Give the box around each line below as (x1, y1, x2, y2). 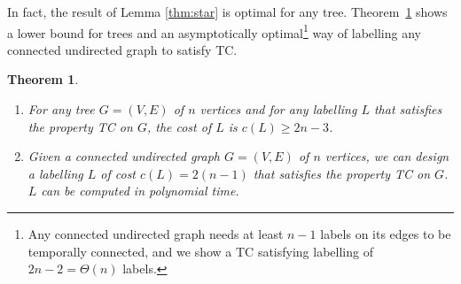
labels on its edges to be (320, 225, 451, 242)
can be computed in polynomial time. (41, 181, 239, 200)
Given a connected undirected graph (27, 147, 221, 165)
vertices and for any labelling (199, 100, 357, 119)
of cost (100, 164, 137, 182)
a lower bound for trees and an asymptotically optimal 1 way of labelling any (7, 20, 421, 42)
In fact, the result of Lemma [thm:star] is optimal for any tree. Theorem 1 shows (7, 3, 448, 20)
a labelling (27, 164, 83, 182)
